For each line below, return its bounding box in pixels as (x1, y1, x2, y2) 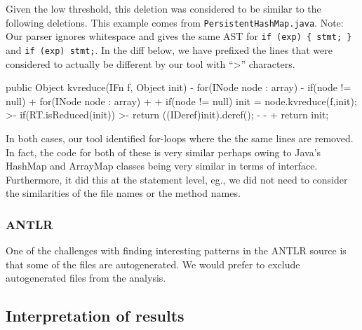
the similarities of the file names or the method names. (6, 186, 241, 200)
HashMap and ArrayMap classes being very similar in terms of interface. (6, 158, 318, 173)
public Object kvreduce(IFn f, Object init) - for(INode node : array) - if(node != (6, 80, 351, 95)
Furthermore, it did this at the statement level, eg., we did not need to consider (6, 172, 348, 186)
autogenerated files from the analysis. (6, 270, 166, 285)
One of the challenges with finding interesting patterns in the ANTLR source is (6, 243, 347, 258)
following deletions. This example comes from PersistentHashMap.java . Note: (6, 15, 344, 29)
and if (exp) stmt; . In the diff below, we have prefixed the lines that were (6, 42, 333, 57)
